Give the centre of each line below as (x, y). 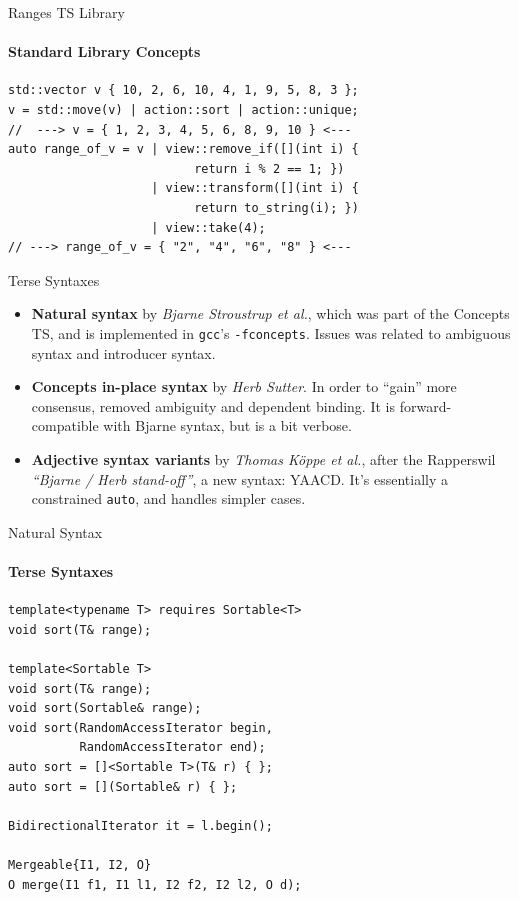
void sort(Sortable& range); (105, 708)
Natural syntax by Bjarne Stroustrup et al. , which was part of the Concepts (270, 313)
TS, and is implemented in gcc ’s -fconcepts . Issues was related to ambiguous (271, 332)
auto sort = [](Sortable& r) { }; (123, 786)
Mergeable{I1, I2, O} (80, 864)
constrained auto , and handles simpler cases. (168, 498)
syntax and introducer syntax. (123, 352)
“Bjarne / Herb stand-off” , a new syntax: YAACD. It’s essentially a (240, 478)
